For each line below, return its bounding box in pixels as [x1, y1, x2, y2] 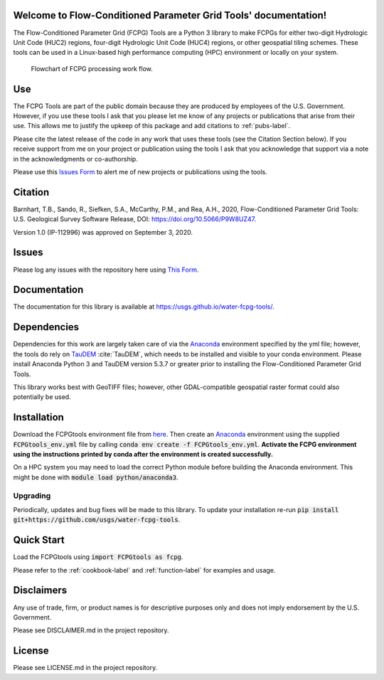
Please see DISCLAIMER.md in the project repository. [13, 626, 170, 634]
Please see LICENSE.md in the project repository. [13, 664, 158, 672]
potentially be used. [13, 393, 71, 401]
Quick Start [13, 534, 65, 546]
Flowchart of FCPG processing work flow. [31, 64, 153, 73]
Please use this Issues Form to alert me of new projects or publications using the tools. [13, 167, 268, 176]
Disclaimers [13, 584, 68, 597]
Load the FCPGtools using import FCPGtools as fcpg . [13, 553, 183, 561]
